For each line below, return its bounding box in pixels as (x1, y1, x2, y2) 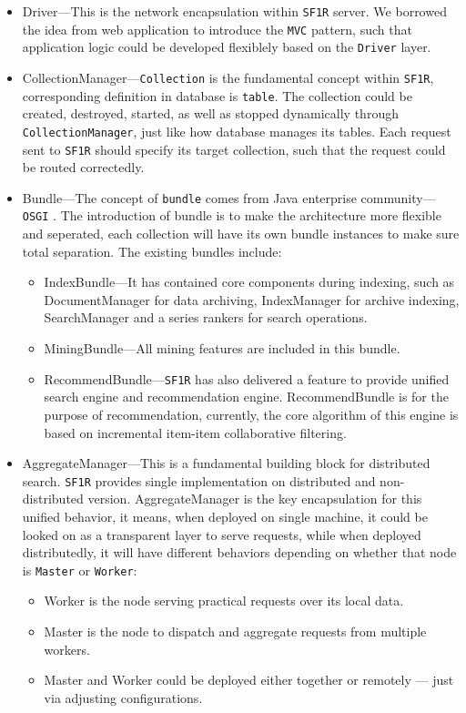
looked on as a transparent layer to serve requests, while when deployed (22, 525, 421, 544)
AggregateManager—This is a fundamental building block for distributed (22, 453, 431, 473)
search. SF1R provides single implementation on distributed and (22, 471, 376, 490)
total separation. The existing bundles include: (22, 241, 282, 260)
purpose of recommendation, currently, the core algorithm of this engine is (44, 404, 459, 423)
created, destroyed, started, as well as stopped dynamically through (22, 104, 399, 123)
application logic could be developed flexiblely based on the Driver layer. (22, 37, 431, 56)
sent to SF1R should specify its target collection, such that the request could (22, 139, 446, 158)
